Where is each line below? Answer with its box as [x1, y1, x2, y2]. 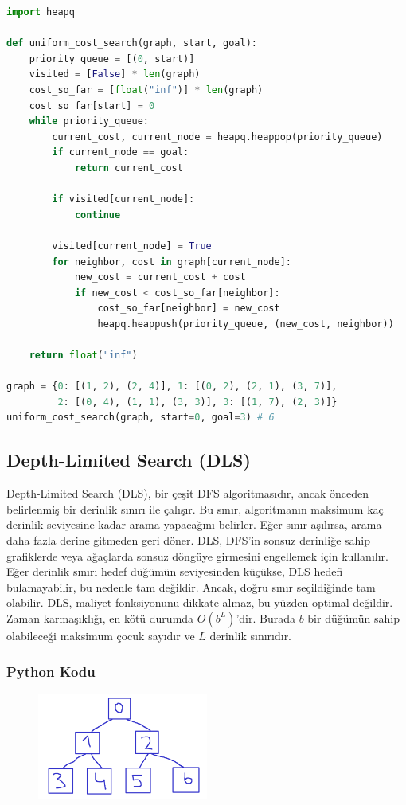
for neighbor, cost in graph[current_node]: [52, 256, 291, 268]
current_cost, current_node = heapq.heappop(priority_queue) [52, 131, 383, 143]
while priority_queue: [29, 115, 149, 127]
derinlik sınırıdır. [209, 627, 292, 643]
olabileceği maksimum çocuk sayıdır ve [6, 627, 195, 643]
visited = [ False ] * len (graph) [29, 68, 201, 80]
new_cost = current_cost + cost [74, 272, 246, 283]
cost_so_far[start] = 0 [29, 100, 155, 111]
